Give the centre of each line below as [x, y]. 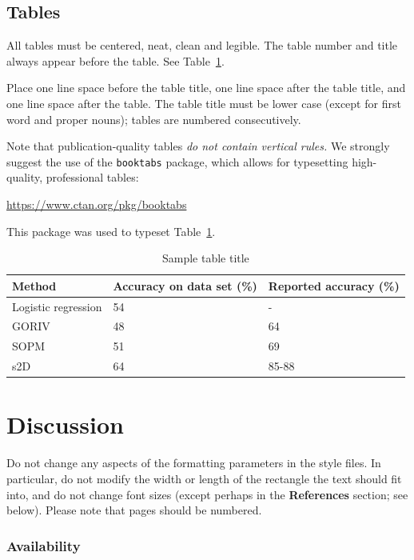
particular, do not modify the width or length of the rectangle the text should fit [204, 478]
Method [34, 285]
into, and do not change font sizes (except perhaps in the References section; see [207, 494]
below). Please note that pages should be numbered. [134, 510]
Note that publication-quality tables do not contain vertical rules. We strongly [198, 146]
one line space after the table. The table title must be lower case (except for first [204, 103]
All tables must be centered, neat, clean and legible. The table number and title [202, 45]
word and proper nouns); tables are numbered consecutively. [154, 119]
